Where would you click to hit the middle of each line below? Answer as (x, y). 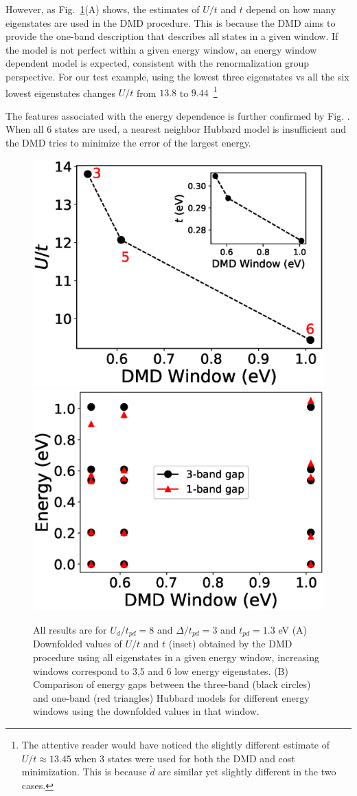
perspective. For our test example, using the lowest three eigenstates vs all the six (177, 76)
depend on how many (291, 9)
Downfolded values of (78, 644)
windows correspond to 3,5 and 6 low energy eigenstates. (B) (161, 670)
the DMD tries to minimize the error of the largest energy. (128, 142)
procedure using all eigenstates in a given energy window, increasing (176, 657)
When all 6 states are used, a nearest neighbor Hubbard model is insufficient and (176, 129)
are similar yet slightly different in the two (247, 772)
